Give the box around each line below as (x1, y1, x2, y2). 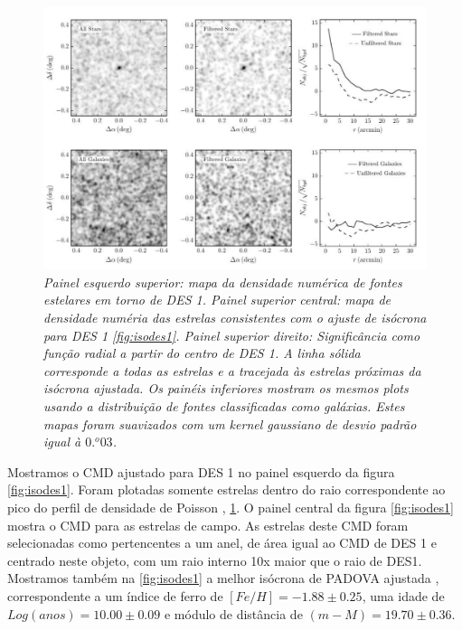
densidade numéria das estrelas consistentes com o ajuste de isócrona (43, 308, 427, 327)
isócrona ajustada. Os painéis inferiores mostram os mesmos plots (43, 379, 409, 398)
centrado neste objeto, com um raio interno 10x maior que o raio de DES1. (7, 550, 422, 569)
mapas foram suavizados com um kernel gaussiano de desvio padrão (43, 414, 417, 433)
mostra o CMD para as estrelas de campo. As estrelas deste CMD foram (7, 515, 409, 534)
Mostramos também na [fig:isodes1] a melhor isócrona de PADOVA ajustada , (7, 569, 439, 588)
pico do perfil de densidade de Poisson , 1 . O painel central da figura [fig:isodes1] (7, 497, 454, 516)
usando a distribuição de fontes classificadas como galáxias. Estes (43, 397, 405, 415)
